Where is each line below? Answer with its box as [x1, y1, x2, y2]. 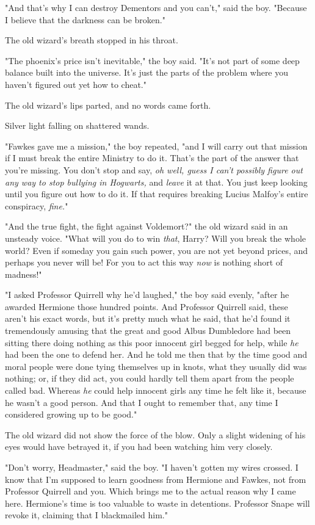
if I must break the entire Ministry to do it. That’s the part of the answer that [5, 151, 299, 164]
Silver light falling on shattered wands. [5, 119, 150, 132]
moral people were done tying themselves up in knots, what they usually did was [5, 360, 307, 372]
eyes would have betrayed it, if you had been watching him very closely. [5, 440, 273, 453]
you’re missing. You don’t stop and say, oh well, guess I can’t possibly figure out [5, 163, 303, 176]
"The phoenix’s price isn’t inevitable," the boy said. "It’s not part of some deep [5, 54, 300, 67]
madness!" [5, 267, 42, 280]
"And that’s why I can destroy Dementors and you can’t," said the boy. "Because [5, 1, 307, 13]
